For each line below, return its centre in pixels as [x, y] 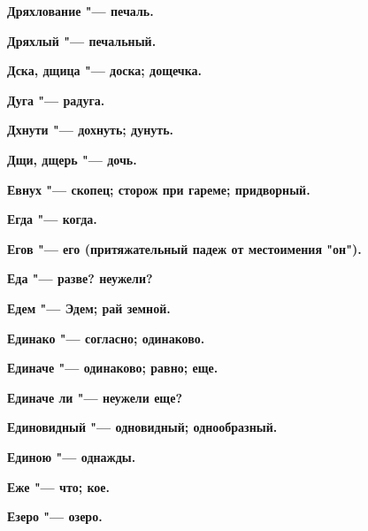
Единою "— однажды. [72, 456]
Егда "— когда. [52, 219]
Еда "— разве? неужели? [80, 278]
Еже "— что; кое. [59, 486]
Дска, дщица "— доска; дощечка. [105, 70]
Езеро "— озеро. [55, 516]
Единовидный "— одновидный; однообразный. [142, 427]
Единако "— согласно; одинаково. [106, 338]
